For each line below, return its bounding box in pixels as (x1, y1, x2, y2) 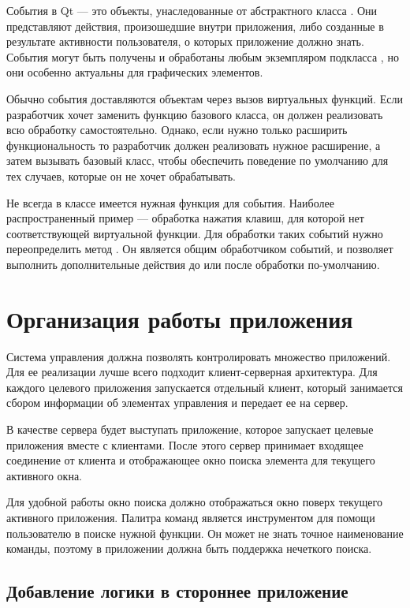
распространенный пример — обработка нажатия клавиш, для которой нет (6, 210, 364, 226)
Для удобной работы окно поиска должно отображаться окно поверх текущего (6, 494, 382, 510)
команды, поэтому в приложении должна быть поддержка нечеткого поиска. (6, 540, 372, 557)
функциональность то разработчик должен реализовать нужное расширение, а (6, 136, 381, 153)
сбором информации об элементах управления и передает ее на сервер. (6, 394, 348, 411)
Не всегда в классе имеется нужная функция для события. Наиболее (6, 194, 334, 211)
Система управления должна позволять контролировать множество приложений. (6, 348, 391, 364)
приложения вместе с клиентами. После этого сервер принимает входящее (6, 436, 363, 453)
